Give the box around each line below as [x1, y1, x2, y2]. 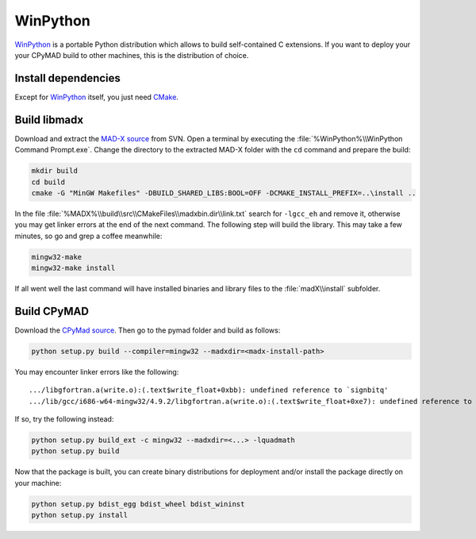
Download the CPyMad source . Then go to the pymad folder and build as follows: [14, 325, 281, 335]
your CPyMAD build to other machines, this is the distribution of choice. [14, 50, 249, 60]
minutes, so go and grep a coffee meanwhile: [14, 231, 163, 241]
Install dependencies [14, 71, 121, 85]
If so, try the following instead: [14, 414, 114, 424]
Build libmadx [14, 113, 83, 126]
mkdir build [31, 167, 79, 175]
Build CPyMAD [14, 304, 89, 318]
